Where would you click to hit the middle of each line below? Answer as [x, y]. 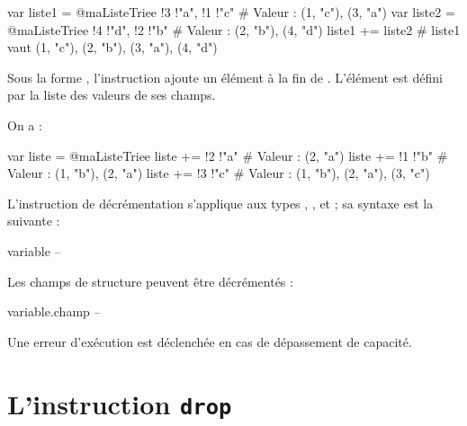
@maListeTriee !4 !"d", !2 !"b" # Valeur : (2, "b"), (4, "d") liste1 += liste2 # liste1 [234, 29]
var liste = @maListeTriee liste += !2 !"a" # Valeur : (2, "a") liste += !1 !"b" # [228, 155]
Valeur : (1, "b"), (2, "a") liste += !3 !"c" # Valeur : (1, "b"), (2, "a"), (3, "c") [219, 173]
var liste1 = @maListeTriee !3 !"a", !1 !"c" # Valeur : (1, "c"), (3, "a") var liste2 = [231, 12]
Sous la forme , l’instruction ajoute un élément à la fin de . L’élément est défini [225, 77]
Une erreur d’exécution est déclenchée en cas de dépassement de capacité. [210, 341]
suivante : [34, 221]
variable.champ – [54, 311]
